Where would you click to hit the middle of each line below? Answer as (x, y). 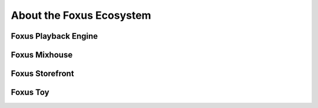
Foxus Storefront (42, 74)
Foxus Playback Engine (54, 36)
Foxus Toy (30, 92)
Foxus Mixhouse (42, 55)
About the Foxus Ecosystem (81, 15)
